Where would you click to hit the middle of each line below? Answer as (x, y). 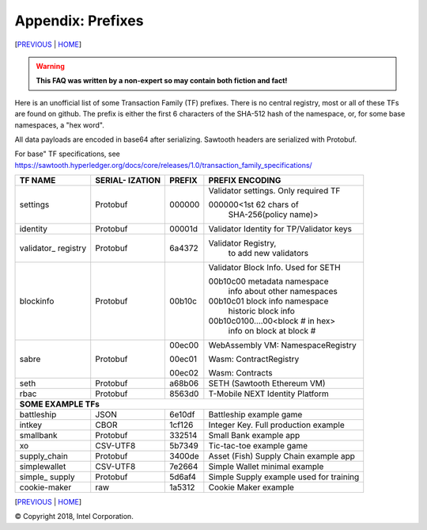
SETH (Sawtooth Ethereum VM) (267, 383)
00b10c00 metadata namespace (268, 281)
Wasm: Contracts (240, 373)
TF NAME (38, 181)
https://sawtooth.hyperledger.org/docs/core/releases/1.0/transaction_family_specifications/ (163, 165)
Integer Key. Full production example (276, 425)
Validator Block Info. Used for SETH (274, 268)
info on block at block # (272, 331)
